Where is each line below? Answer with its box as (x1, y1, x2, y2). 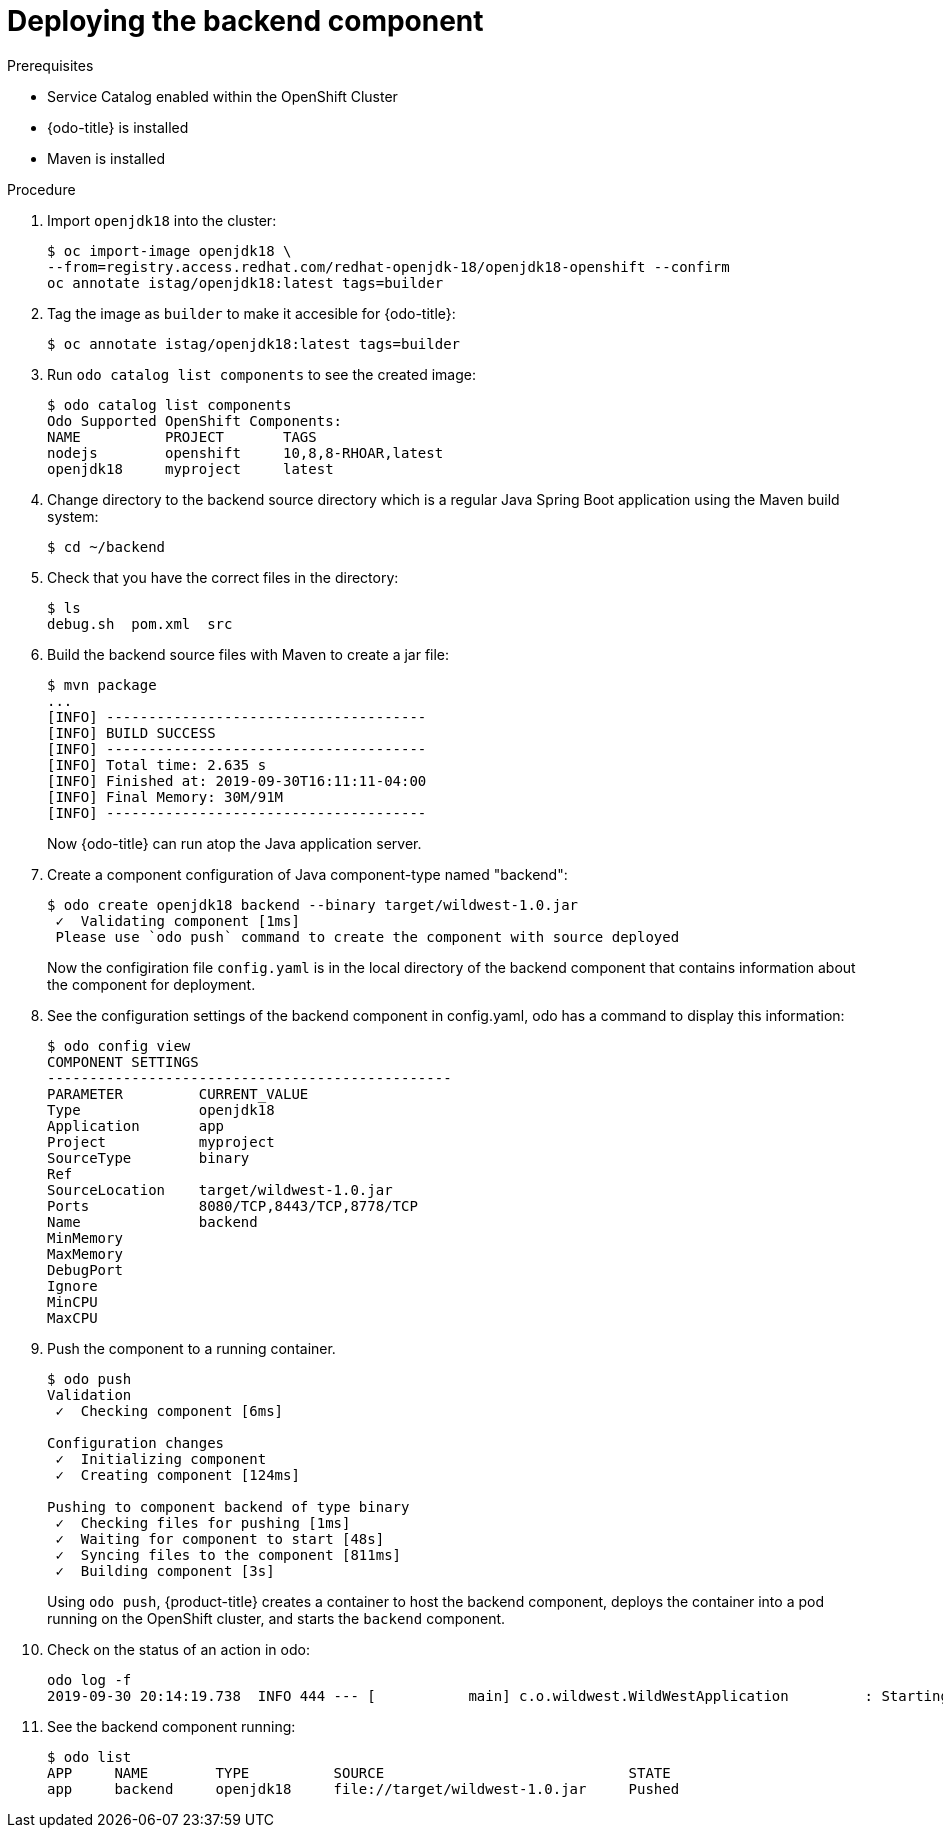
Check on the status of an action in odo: (47, 1640, 310, 1658)
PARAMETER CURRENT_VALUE (47, 1085, 309, 1102)
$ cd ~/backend (47, 538, 166, 555)
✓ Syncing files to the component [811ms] (55, 1546, 402, 1563)
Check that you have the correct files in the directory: (47, 568, 399, 586)
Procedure (7, 180, 76, 198)
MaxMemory (47, 1245, 123, 1262)
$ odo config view (47, 1037, 191, 1054)
